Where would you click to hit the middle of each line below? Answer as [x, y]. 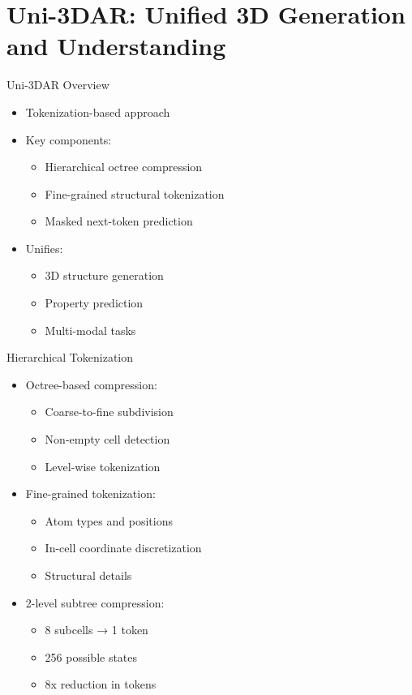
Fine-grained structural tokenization [135, 193]
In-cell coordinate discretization [123, 548]
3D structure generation [104, 275]
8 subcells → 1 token [97, 630]
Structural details [88, 575]
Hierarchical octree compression [124, 167]
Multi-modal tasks [90, 330]
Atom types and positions [109, 520]
